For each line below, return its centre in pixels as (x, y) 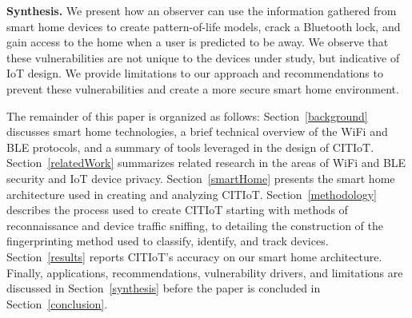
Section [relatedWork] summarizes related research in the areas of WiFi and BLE (206, 163)
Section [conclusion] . (57, 303)
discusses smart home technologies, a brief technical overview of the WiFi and (197, 131)
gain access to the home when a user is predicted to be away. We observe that (198, 42)
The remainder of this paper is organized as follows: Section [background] (187, 115)
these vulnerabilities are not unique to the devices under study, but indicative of (203, 57)
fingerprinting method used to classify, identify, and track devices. (168, 241)
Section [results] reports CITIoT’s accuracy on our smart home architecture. (194, 256)
